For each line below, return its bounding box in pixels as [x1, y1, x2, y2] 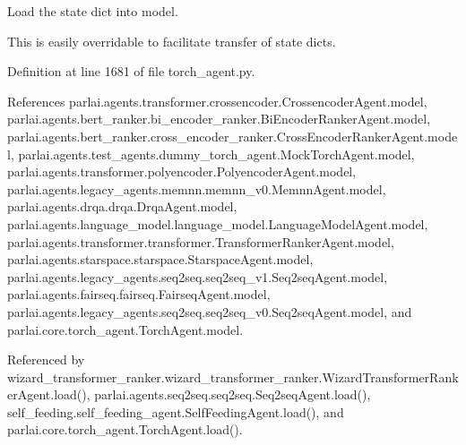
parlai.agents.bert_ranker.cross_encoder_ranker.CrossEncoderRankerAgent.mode [7, 126, 458, 145]
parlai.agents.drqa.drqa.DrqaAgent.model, [7, 197, 237, 216]
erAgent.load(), [7, 385, 91, 404]
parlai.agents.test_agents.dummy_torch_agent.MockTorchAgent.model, [18, 144, 415, 163]
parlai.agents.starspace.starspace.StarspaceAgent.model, [7, 250, 314, 269]
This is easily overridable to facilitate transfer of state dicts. [7, 31, 336, 50]
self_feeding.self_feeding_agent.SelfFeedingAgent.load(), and [7, 402, 344, 421]
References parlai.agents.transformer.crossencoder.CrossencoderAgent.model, [7, 91, 427, 110]
